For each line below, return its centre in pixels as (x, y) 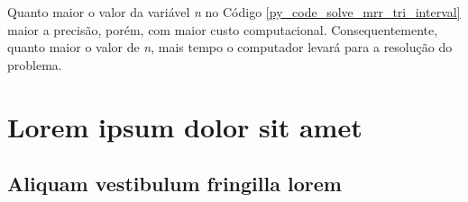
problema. (35, 64)
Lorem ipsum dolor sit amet (185, 126)
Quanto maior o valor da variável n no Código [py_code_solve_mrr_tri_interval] (234, 12)
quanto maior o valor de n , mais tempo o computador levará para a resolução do (230, 47)
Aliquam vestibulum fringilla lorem (174, 184)
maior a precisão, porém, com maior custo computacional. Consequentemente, (223, 29)
